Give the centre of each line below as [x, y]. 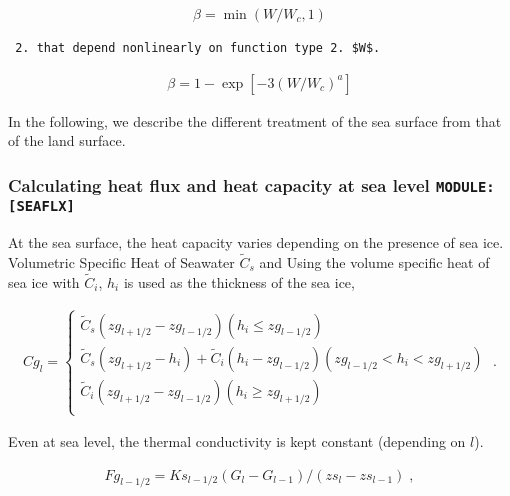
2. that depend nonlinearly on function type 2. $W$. [198, 48]
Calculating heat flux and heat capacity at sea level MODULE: [251, 184]
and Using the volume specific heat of [374, 261]
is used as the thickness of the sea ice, [239, 281]
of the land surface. [67, 140]
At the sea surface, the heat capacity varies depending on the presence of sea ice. [256, 242]
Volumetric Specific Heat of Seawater [121, 261]
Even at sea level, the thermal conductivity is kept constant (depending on [237, 441]
